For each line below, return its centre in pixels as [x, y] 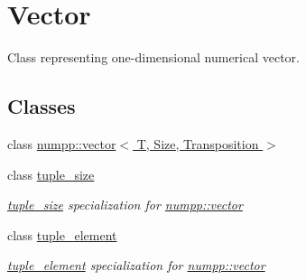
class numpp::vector [62, 143]
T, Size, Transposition [198, 143]
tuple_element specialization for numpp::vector [136, 265]
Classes [42, 106]
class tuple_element [62, 234]
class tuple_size [51, 174]
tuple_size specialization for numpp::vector [125, 205]
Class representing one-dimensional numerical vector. [154, 57]
